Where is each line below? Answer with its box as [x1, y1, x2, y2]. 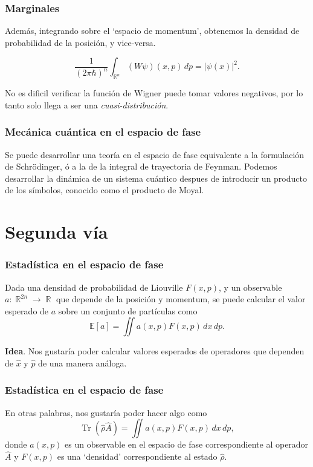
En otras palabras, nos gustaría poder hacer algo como [5, 406, 207, 419]
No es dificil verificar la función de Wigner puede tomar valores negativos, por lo [5, 87, 303, 99]
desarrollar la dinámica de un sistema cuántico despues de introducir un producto [5, 171, 307, 184]
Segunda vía [5, 219, 108, 244]
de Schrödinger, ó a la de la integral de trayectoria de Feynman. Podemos [5, 160, 277, 173]
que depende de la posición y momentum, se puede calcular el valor [56, 293, 306, 305]
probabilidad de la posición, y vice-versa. [5, 36, 156, 48]
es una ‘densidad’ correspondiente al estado [57, 450, 218, 463]
